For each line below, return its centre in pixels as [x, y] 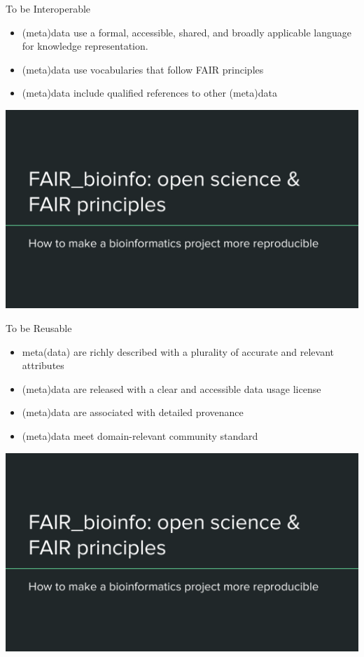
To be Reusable [39, 328]
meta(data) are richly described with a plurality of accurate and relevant [178, 351]
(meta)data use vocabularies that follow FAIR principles [143, 69]
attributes [43, 365]
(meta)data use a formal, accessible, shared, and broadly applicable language [187, 32]
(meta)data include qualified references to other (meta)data [149, 93]
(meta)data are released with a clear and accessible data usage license [171, 388]
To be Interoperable [48, 8]
